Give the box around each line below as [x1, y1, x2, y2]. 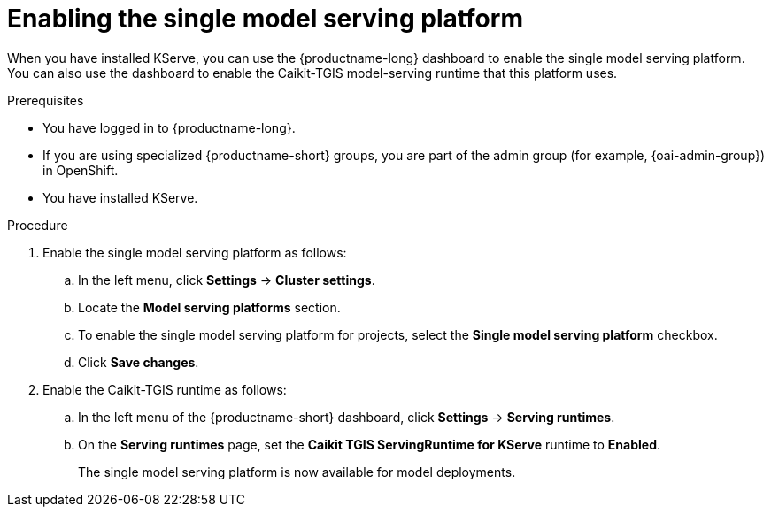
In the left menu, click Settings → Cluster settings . [78, 272, 375, 288]
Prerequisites [7, 92, 84, 108]
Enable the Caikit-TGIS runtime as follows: [42, 381, 287, 397]
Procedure [7, 217, 68, 233]
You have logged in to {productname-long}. [42, 119, 296, 135]
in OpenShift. [42, 162, 119, 178]
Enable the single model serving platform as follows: [42, 244, 347, 260]
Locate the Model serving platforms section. [78, 299, 341, 315]
